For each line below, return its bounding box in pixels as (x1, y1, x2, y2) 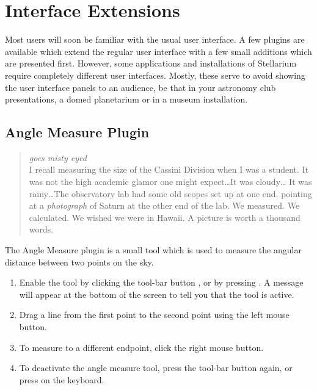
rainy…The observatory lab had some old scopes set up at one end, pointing (29, 187, 312, 200)
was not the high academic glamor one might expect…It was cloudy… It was (29, 175, 312, 188)
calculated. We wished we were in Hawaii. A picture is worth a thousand (29, 211, 301, 223)
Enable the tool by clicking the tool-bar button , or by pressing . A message (19, 276, 304, 289)
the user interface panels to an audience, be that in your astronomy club (5, 81, 276, 93)
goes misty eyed (29, 151, 87, 164)
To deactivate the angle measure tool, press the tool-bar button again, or (19, 361, 293, 374)
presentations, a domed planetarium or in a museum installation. (5, 93, 248, 106)
